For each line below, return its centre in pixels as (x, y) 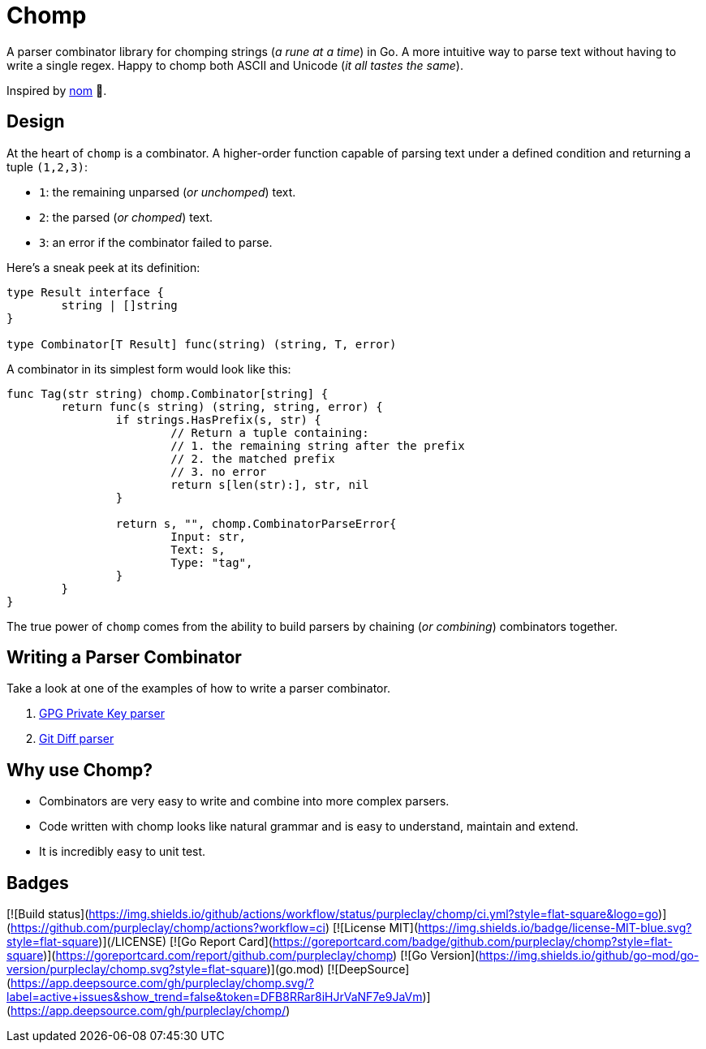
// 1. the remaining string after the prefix (318, 445)
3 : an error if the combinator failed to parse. (156, 242)
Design (36, 122)
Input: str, (209, 536)
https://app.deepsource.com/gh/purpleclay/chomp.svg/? (162, 983)
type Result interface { (85, 292)
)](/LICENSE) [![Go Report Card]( (185, 942)
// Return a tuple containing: (270, 432)
